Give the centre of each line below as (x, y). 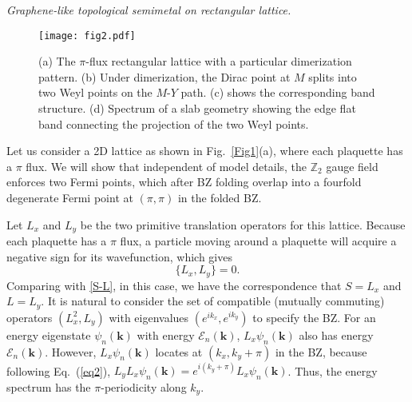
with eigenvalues (149, 317)
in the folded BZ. (220, 197)
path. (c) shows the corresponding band (278, 92)
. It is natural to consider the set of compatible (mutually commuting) (213, 301)
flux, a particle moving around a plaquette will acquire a (258, 241)
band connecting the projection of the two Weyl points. (174, 123)
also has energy (336, 334)
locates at (179, 351)
